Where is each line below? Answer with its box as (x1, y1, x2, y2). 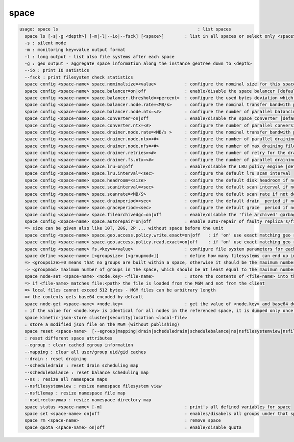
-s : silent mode (24, 40, 66, 46)
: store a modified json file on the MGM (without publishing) (24, 321, 180, 327)
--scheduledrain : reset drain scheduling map (24, 363, 139, 368)
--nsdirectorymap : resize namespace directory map (24, 397, 151, 403)
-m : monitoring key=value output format (24, 47, 126, 52)
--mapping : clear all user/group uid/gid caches (24, 349, 147, 355)
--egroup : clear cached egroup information (24, 342, 133, 348)
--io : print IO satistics (24, 68, 90, 73)
